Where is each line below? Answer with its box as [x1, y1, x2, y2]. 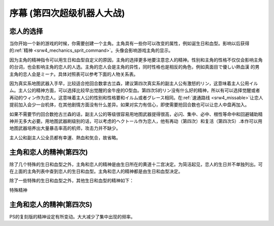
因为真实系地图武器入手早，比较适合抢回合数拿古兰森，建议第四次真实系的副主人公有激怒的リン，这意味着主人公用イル [9, 80, 258, 86]
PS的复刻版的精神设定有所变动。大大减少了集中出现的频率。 [9, 213, 135, 219]
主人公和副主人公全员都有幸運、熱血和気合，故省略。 [9, 135, 121, 141]
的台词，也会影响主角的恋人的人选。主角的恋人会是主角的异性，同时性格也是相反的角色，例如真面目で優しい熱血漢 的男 [9, 64, 260, 70]
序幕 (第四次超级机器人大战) [9, 8, 125, 19]
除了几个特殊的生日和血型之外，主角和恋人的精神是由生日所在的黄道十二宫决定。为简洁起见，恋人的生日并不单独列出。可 [9, 161, 263, 167]
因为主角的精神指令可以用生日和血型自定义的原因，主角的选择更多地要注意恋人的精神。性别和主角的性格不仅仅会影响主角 [9, 56, 263, 63]
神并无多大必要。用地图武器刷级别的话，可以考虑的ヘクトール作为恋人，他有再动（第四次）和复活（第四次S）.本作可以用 [9, 118, 263, 124]
